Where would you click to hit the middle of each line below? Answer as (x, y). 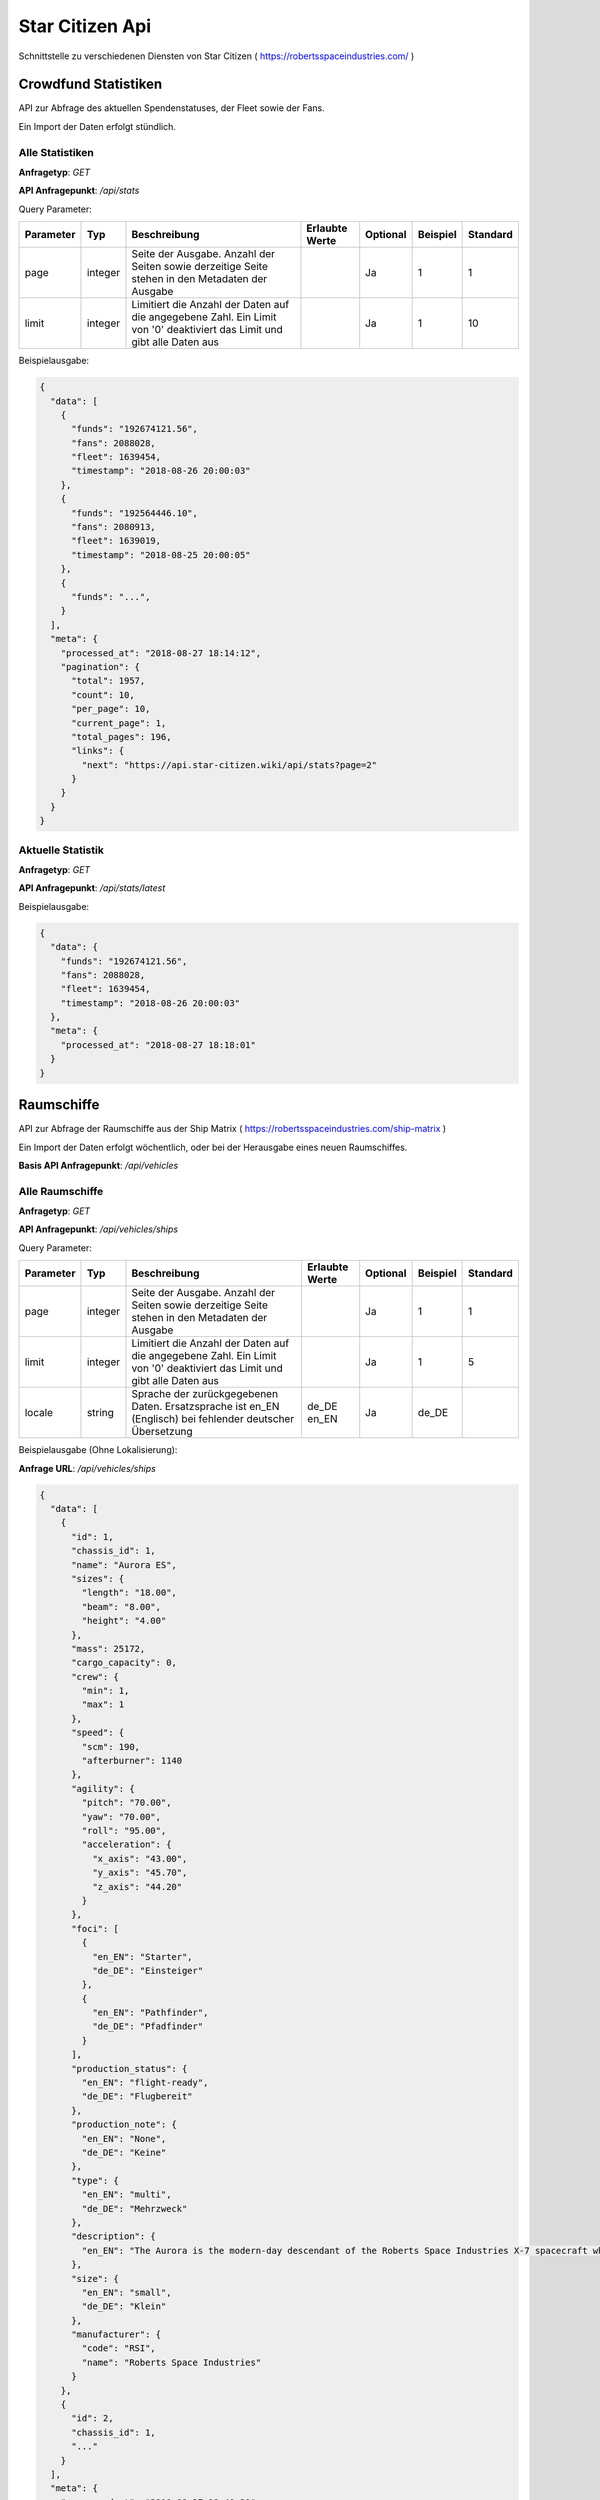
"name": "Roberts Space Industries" (171, 2362)
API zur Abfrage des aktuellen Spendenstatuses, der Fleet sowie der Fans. (171, 108)
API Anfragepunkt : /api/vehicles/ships (98, 1229)
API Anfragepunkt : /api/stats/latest (92, 888)
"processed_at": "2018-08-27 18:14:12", (161, 653)
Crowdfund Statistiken (90, 84)
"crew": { (95, 1676)
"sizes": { (98, 1578)
